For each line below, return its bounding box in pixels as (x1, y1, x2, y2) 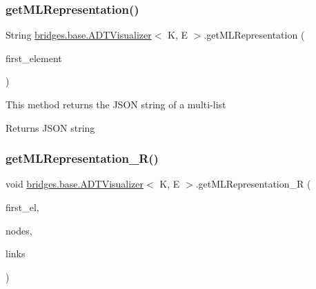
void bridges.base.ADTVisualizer (6, 177, 144, 191)
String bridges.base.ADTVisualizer (6, 28, 152, 42)
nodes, (6, 223, 32, 237)
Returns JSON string (6, 120, 95, 134)
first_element (6, 50, 62, 65)
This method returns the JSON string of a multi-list (6, 97, 226, 111)
